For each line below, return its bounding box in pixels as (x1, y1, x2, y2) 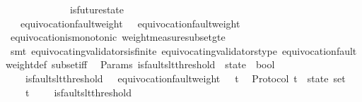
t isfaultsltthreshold (25, 84, 132, 99)
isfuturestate (69, 2, 124, 16)
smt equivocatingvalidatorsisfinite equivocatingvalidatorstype (10, 43, 277, 58)
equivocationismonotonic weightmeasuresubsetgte (10, 30, 226, 44)
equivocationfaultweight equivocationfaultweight (20, 15, 240, 30)
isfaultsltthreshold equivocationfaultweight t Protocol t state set (25, 70, 346, 85)
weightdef (6, 57, 47, 72)
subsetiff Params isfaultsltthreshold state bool (51, 57, 275, 72)
